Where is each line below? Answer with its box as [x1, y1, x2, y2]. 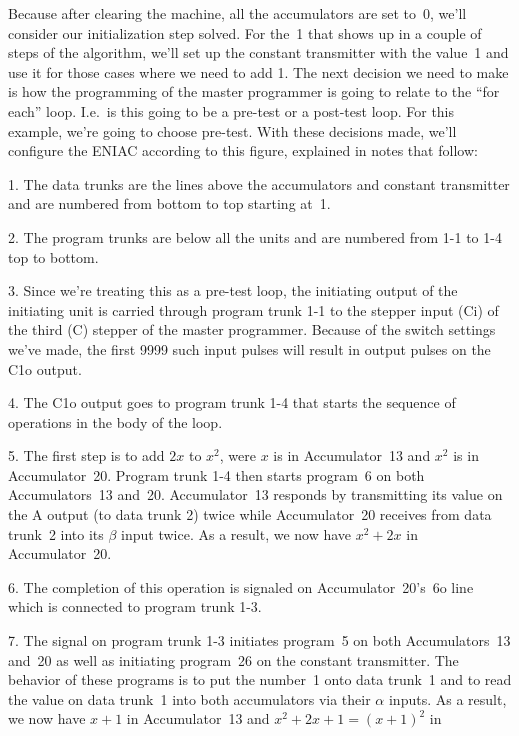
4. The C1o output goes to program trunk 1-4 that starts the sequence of [8, 392, 456, 413]
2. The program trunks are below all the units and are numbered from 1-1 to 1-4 [8, 226, 502, 247]
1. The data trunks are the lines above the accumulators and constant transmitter [8, 173, 510, 194]
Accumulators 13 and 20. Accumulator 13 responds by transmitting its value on [8, 484, 503, 505]
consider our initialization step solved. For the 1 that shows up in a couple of [8, 22, 482, 43]
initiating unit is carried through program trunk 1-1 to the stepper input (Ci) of [8, 299, 499, 320]
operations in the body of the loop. [8, 411, 223, 432]
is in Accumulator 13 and [273, 445, 431, 466]
